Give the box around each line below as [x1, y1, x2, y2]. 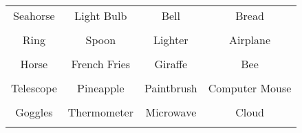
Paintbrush [144, 80, 197, 96]
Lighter [153, 32, 188, 48]
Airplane [229, 32, 271, 48]
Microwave [145, 104, 197, 120]
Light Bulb [74, 8, 127, 23]
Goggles [15, 104, 53, 120]
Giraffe [154, 56, 188, 72]
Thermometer [67, 104, 133, 120]
